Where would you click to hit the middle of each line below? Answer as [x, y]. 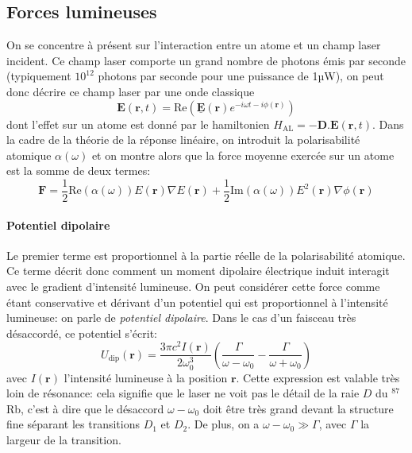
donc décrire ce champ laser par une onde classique [131, 91]
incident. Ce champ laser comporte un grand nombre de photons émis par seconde [206, 60]
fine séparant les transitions [73, 424]
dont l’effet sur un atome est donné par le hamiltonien [138, 124]
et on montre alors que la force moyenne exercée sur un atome [243, 155]
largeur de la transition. [64, 439]
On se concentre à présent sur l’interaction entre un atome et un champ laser [194, 45]
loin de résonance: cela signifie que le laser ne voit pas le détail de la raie [183, 393]
